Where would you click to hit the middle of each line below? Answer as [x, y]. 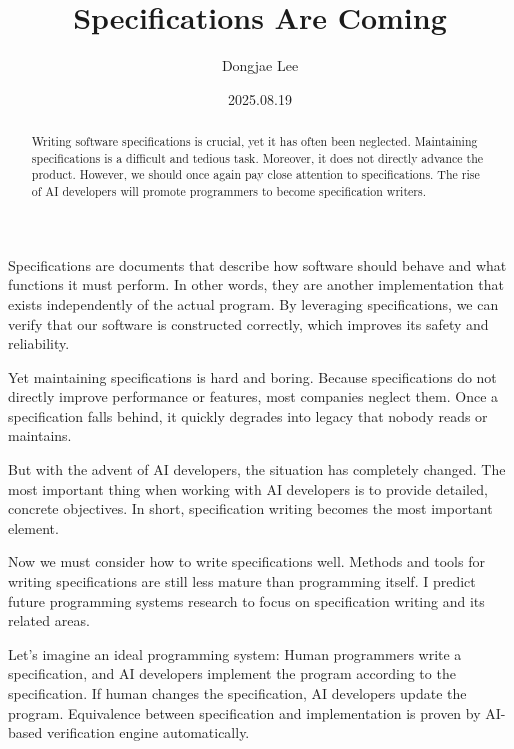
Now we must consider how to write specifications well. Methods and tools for [246, 561]
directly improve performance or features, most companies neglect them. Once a [253, 396]
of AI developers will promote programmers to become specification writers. [228, 191]
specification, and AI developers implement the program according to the [232, 673]
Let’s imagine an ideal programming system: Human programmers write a [235, 653]
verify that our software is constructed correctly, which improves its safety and [248, 323]
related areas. [49, 620]
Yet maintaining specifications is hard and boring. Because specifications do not [252, 376]
